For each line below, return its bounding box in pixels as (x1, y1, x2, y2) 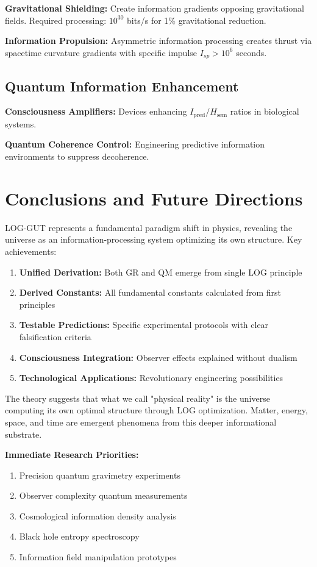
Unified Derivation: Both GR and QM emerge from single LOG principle (19, 265, 302, 278)
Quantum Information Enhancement (5, 76, 239, 95)
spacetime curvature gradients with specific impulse (5, 46, 198, 59)
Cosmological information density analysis (19, 509, 176, 522)
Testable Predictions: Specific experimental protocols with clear (19, 318, 269, 331)
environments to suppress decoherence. (5, 150, 149, 163)
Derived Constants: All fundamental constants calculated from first (19, 286, 281, 299)
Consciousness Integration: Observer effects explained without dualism (19, 351, 297, 363)
